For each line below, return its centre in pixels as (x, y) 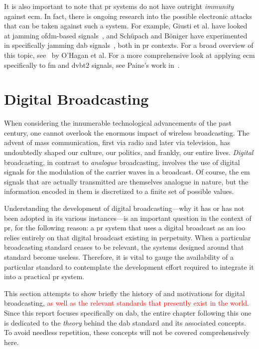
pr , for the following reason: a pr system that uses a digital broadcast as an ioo (125, 228)
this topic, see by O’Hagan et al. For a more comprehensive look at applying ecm (129, 55)
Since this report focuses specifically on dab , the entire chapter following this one (128, 312)
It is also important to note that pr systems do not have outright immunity (119, 6)
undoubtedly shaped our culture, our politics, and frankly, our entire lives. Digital (129, 152)
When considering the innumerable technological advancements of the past (118, 123)
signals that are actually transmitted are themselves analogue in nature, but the (126, 181)
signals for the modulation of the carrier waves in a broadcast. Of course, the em (127, 172)
